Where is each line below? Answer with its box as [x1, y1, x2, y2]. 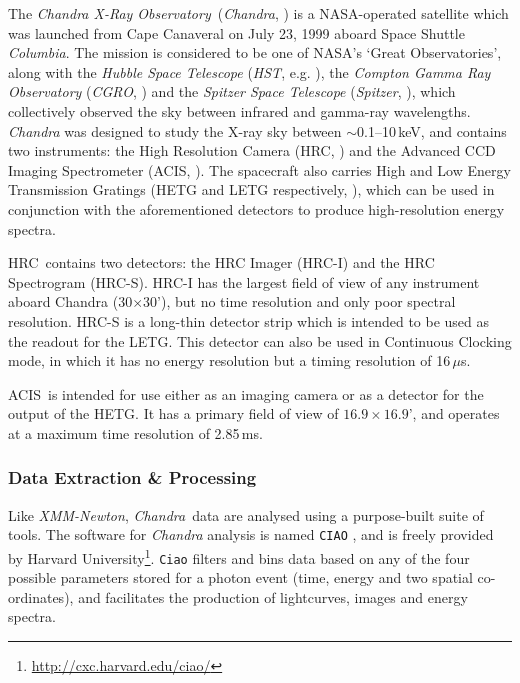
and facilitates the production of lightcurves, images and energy [78, 586, 468, 607]
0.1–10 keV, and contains [357, 120, 507, 141]
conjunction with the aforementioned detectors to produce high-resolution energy [8, 198, 505, 219]
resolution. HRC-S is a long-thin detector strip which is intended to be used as [8, 310, 490, 331]
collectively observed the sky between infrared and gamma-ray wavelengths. [8, 100, 471, 121]
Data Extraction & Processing [8, 465, 257, 490]
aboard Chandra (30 [8, 291, 133, 312]
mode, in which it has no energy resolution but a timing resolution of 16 [8, 350, 451, 371]
